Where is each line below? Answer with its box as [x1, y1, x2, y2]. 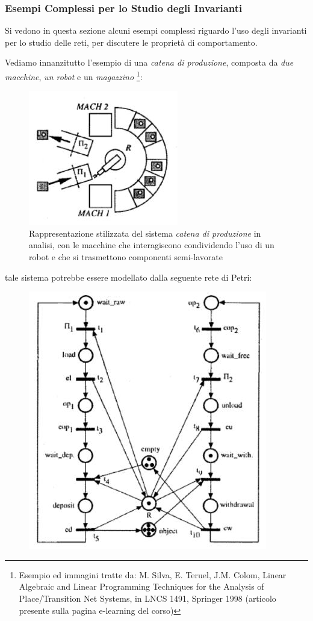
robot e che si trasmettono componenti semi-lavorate [29, 251, 223, 263]
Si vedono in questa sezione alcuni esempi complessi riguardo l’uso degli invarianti [5, 24, 307, 37]
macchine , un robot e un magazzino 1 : [5, 69, 143, 83]
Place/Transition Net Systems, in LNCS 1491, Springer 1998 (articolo [19, 592, 276, 604]
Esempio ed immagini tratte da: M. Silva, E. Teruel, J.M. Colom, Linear [19, 568, 287, 581]
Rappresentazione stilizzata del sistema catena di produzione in [29, 226, 261, 239]
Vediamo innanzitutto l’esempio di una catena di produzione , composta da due [5, 56, 294, 69]
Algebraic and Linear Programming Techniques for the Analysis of [19, 580, 264, 593]
